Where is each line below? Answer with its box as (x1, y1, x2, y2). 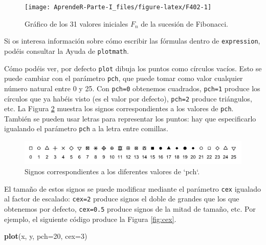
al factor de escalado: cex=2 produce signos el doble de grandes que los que (4, 193, 239, 204)
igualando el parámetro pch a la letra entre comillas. (4, 123, 168, 134)
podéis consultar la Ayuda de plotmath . (4, 45, 129, 56)
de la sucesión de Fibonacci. (141, 18, 228, 29)
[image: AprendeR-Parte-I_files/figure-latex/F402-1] (25, 4, 212, 11)
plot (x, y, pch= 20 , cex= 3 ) (4, 231, 87, 241)
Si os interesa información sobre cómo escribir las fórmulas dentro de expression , (4, 35, 260, 46)
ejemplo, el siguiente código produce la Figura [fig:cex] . (4, 213, 176, 224)
